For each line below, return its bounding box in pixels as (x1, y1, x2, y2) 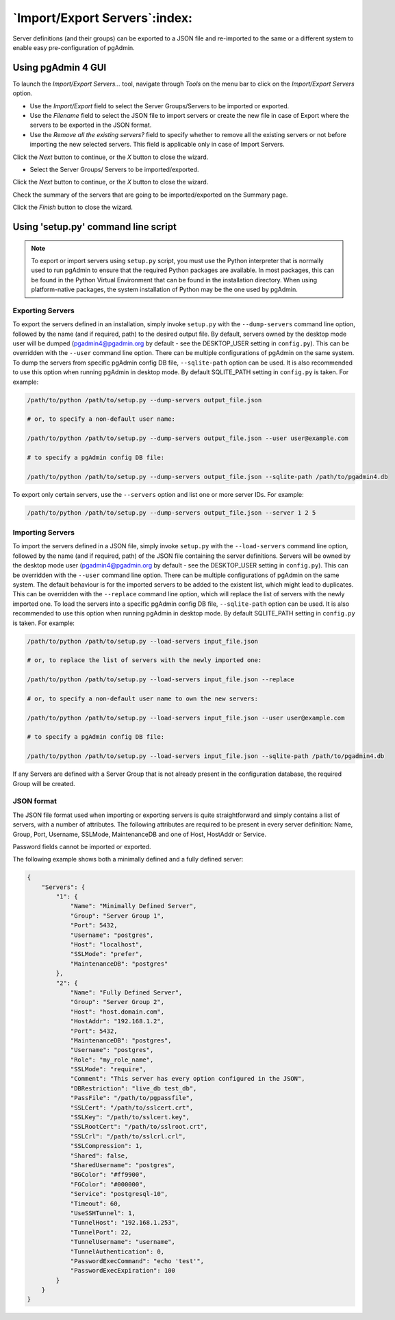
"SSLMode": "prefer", (70, 950, 143, 958)
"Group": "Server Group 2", (70, 998, 164, 1006)
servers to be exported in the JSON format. (29, 121, 152, 130)
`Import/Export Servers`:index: (12, 10, 193, 25)
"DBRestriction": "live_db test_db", (70, 1084, 197, 1092)
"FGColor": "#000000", (70, 1180, 146, 1188)
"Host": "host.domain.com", (70, 1007, 164, 1016)
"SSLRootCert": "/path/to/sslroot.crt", (70, 1123, 208, 1131)
